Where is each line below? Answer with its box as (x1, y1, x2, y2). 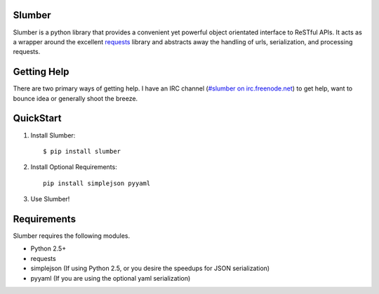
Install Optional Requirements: (30, 163, 117, 171)
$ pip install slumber (43, 147, 121, 155)
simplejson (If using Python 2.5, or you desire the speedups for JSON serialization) (30, 264, 270, 273)
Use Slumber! (30, 195, 70, 203)
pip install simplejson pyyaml (43, 179, 151, 187)
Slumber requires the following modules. (13, 232, 130, 240)
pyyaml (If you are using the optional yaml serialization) (30, 274, 191, 282)
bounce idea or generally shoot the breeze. (13, 94, 138, 102)
